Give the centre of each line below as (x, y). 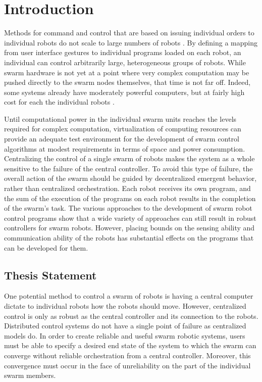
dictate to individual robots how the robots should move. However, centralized (125, 305)
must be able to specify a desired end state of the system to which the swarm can (130, 345)
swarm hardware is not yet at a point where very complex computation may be (127, 72)
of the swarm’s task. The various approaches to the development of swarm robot (128, 208)
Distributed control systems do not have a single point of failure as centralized (125, 326)
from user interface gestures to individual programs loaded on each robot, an (123, 52)
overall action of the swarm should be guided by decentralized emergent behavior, (130, 178)
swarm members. (30, 375)
